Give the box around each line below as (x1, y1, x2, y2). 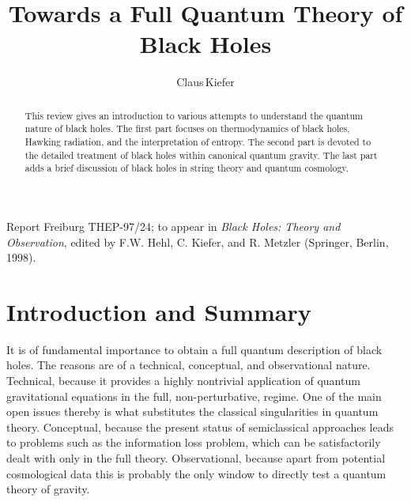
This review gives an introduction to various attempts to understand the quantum (25, 108, 364, 122)
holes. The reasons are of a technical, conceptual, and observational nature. (6, 357, 371, 373)
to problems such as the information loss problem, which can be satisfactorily (6, 434, 381, 451)
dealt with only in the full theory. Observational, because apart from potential (6, 450, 386, 466)
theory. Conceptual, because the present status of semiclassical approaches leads (6, 418, 394, 435)
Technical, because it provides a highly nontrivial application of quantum (6, 372, 360, 389)
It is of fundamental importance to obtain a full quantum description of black (6, 341, 383, 357)
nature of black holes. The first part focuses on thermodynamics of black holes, (25, 122, 350, 135)
